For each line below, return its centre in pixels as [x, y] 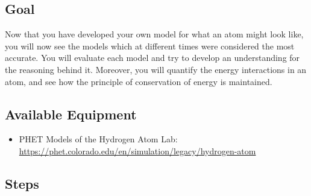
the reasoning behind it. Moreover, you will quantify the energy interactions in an [156, 69]
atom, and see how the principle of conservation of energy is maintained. [139, 81]
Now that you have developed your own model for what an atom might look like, [154, 34]
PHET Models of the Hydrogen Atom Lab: [98, 139]
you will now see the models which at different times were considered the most [150, 46]
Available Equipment [71, 114]
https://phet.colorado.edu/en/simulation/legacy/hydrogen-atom [137, 150]
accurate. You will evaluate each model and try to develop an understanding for [152, 58]
